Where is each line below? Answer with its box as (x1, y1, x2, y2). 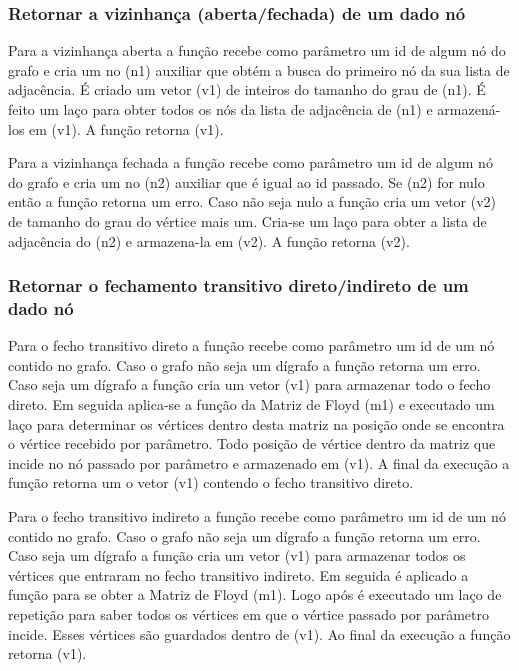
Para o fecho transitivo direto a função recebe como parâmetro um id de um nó (8, 335, 495, 356)
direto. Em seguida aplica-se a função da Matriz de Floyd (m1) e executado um (8, 394, 495, 415)
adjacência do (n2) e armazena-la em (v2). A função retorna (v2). (8, 230, 410, 251)
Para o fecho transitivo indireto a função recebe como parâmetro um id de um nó (8, 506, 506, 527)
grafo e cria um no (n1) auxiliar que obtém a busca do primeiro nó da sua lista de (8, 59, 510, 80)
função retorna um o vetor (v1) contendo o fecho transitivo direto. (8, 472, 414, 493)
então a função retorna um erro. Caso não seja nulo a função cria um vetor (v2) (8, 191, 497, 212)
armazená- (437, 99, 501, 119)
